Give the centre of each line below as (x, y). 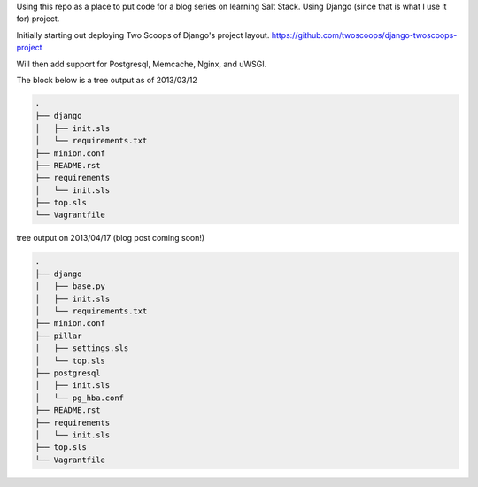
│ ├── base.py (70, 286)
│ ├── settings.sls (82, 348)
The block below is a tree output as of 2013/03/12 (107, 80)
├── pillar (58, 336)
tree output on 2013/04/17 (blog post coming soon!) (111, 238)
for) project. (38, 19)
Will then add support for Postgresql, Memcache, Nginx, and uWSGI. (142, 64)
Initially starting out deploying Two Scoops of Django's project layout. (143, 35)
